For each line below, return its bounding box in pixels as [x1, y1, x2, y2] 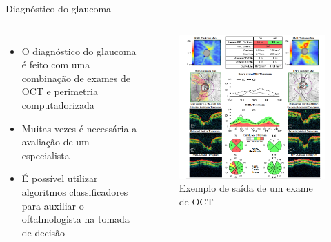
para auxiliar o [21, 198, 84, 212]
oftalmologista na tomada [21, 212, 130, 226]
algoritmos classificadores [21, 184, 128, 199]
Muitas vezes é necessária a [21, 121, 137, 135]
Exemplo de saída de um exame [179, 181, 313, 195]
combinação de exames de [21, 70, 130, 85]
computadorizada [21, 97, 94, 112]
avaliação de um [21, 134, 90, 149]
